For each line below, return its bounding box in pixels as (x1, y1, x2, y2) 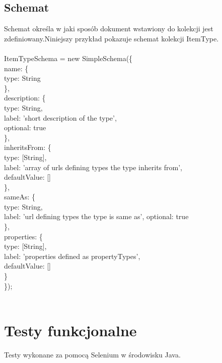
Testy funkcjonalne (4, 320, 137, 341)
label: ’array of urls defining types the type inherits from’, (4, 162, 182, 172)
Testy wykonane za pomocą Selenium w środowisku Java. (4, 349, 181, 359)
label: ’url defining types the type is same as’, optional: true (4, 211, 189, 222)
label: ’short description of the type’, (4, 112, 117, 123)
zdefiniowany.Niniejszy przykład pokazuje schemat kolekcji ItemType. (4, 33, 219, 43)
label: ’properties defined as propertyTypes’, (4, 250, 140, 261)
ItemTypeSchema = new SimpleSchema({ (4, 53, 133, 63)
